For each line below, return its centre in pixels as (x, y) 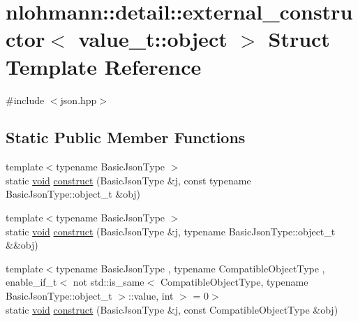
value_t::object (153, 39)
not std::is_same (109, 282)
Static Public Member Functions (126, 137)
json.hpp (79, 100)
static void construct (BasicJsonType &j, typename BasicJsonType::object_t (171, 231)
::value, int (151, 296)
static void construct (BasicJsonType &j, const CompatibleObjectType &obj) (172, 309)
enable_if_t (31, 282)
